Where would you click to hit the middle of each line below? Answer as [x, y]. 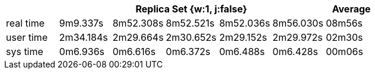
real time [26, 23]
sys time [25, 52]
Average [351, 9]
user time [27, 37]
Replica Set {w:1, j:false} [191, 9]
